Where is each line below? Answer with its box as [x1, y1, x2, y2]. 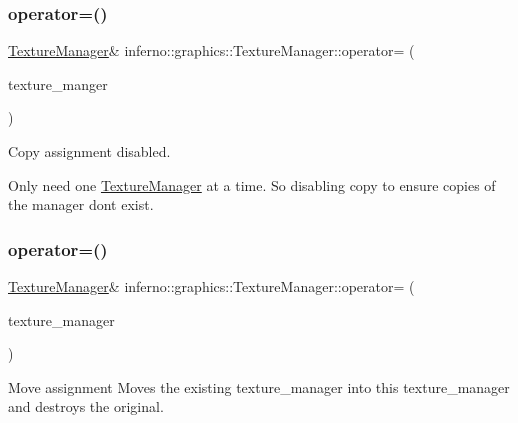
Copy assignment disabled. [8, 141, 171, 161]
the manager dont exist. [8, 194, 154, 215]
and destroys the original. [8, 396, 164, 417]
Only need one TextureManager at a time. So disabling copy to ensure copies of [8, 174, 496, 195]
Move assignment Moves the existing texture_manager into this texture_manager [8, 376, 510, 397]
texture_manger [8, 73, 108, 94]
